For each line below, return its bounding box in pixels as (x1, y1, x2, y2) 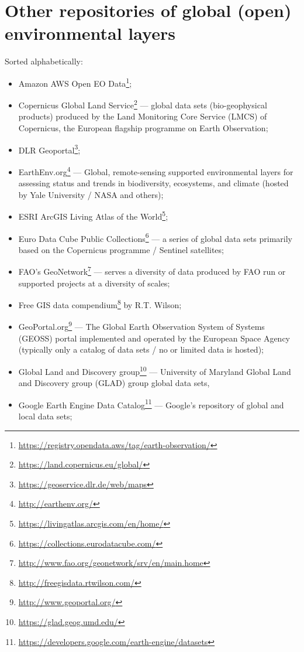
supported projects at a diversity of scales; (18, 276, 170, 289)
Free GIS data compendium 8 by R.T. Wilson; (18, 297, 182, 310)
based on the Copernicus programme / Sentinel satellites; (18, 243, 224, 255)
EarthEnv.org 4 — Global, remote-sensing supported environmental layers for (18, 163, 293, 177)
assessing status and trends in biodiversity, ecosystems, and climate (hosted (18, 177, 289, 189)
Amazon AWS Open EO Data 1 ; (18, 75, 132, 89)
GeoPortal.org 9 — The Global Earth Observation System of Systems (18, 319, 265, 333)
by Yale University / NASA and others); (18, 188, 164, 200)
